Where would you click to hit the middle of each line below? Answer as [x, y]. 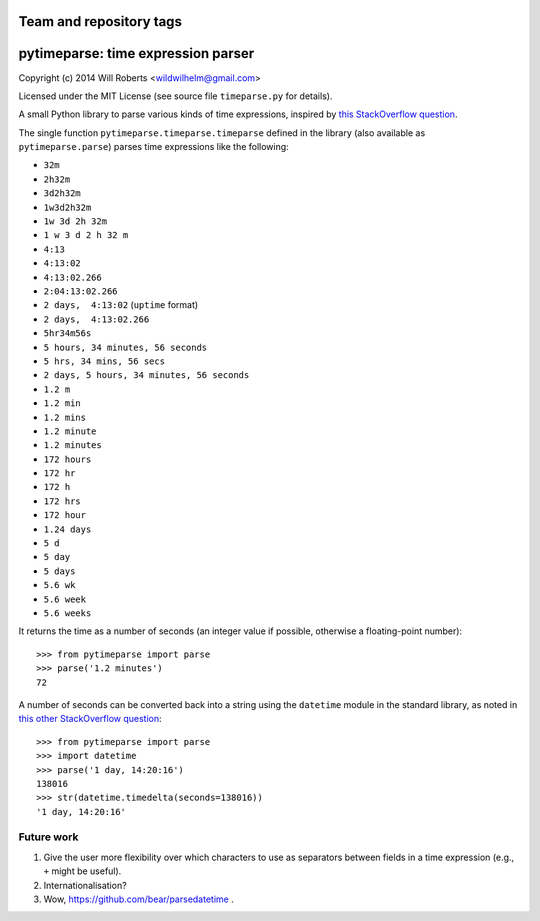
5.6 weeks [67, 613]
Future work [48, 837]
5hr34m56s [67, 333]
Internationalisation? [85, 885]
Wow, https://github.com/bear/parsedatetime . [138, 899]
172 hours [67, 459]
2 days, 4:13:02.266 [96, 319]
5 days [59, 571]
